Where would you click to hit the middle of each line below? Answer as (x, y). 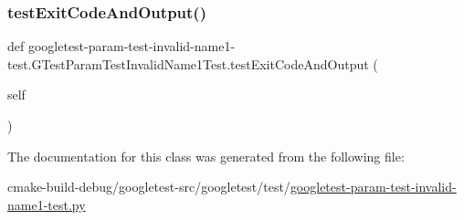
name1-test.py (47, 204)
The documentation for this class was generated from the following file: (206, 156)
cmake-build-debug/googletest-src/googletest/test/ (149, 187)
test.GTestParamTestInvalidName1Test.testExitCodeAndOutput (188, 63)
